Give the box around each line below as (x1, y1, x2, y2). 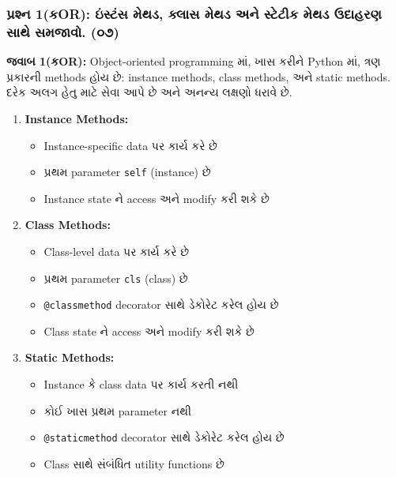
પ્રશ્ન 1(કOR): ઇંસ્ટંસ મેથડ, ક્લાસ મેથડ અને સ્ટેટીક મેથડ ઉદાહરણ (6, 3, 382, 23)
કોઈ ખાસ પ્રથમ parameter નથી (43, 402, 191, 419)
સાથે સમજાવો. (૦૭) (6, 21, 119, 41)
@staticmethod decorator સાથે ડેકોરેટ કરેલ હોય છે (43, 429, 285, 445)
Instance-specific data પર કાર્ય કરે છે (43, 137, 217, 153)
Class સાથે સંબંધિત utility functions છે (43, 455, 224, 471)
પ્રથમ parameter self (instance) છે (43, 163, 211, 180)
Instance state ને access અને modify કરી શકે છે (43, 190, 270, 206)
